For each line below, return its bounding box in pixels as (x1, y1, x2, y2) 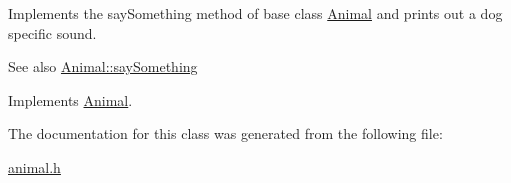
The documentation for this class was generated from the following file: (8, 123, 443, 144)
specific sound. (8, 22, 97, 43)
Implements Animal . (8, 89, 133, 110)
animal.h (8, 156, 61, 177)
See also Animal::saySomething (8, 56, 198, 77)
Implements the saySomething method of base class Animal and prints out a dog (8, 3, 503, 23)
